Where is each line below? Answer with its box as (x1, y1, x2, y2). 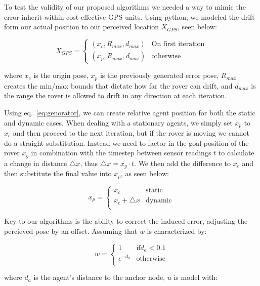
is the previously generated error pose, (100, 70, 219, 80)
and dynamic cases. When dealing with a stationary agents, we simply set (4, 117, 233, 128)
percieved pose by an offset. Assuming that (4, 225, 138, 236)
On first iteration (151, 40, 205, 48)
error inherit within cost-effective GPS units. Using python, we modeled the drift (4, 11, 255, 22)
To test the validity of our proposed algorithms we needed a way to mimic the (4, 2, 246, 12)
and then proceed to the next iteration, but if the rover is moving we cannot (13, 128, 249, 138)
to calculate (218, 147, 254, 158)
